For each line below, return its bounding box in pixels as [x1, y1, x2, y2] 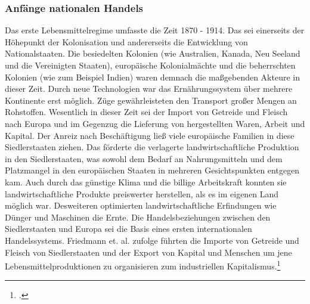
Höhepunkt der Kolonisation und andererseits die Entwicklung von [5, 35, 248, 48]
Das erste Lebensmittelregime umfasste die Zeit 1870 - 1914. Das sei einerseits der [5, 24, 305, 36]
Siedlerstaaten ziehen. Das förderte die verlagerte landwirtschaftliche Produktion [5, 141, 299, 153]
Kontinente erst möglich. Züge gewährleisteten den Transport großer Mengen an [5, 94, 297, 106]
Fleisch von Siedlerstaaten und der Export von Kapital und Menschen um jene [5, 246, 292, 258]
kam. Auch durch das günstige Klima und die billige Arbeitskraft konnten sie [5, 175, 287, 188]
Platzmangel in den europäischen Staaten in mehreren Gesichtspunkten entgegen [5, 164, 300, 176]
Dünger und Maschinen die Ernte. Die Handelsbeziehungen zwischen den [5, 210, 271, 223]
